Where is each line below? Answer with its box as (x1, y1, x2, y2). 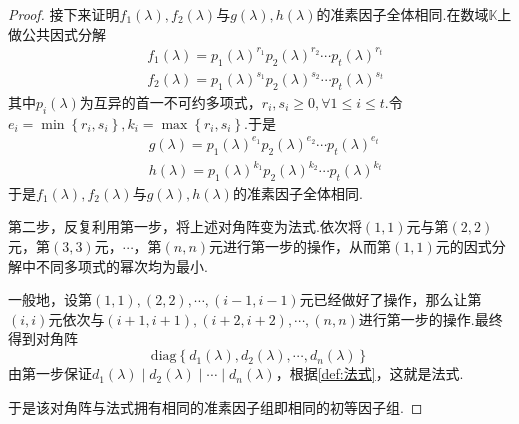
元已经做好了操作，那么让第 (299, 289, 482, 310)
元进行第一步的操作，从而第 (209, 236, 392, 257)
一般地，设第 (8, 289, 92, 310)
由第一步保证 (8, 363, 92, 384)
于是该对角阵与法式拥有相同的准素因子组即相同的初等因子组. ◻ (8, 396, 423, 417)
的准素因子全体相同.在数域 (316, 4, 489, 24)
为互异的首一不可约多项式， (79, 91, 262, 112)
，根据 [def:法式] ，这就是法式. (275, 363, 464, 384)
